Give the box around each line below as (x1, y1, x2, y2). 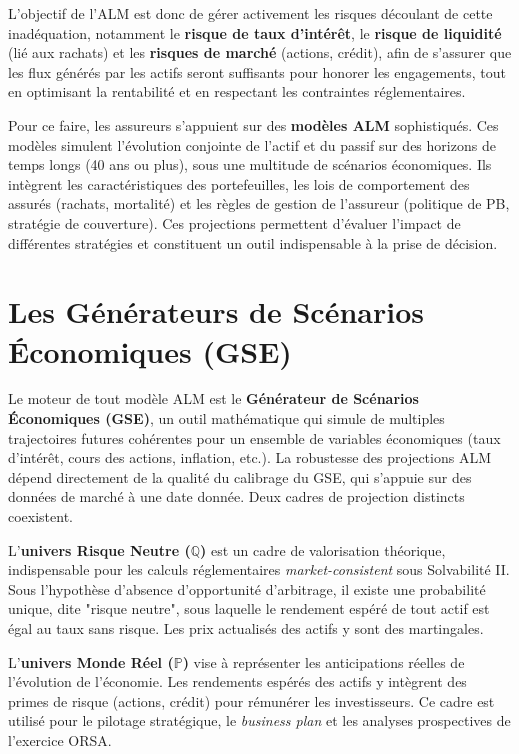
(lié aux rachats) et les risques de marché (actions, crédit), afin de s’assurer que (8, 42, 512, 63)
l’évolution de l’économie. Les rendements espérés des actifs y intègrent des (8, 671, 467, 692)
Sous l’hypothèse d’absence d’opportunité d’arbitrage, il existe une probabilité (8, 578, 486, 599)
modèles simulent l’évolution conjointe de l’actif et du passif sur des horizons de (8, 134, 496, 155)
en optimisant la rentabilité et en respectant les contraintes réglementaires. (8, 81, 466, 102)
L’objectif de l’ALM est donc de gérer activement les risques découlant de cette (8, 3, 493, 23)
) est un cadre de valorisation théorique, (200, 539, 446, 560)
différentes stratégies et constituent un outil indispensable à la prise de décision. (8, 232, 498, 253)
